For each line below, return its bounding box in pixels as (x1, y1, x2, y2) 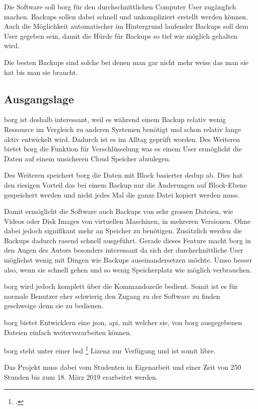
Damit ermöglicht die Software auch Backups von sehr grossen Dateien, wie (4, 206, 233, 216)
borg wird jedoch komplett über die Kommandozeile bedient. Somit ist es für (4, 281, 238, 291)
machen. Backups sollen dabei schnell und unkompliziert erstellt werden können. (4, 11, 248, 21)
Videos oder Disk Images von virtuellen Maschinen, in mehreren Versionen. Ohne (4, 215, 251, 226)
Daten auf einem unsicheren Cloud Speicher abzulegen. (4, 153, 171, 163)
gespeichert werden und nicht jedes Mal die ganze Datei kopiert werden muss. (4, 189, 240, 200)
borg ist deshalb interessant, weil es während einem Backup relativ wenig (4, 114, 226, 125)
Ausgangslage (4, 91, 74, 106)
